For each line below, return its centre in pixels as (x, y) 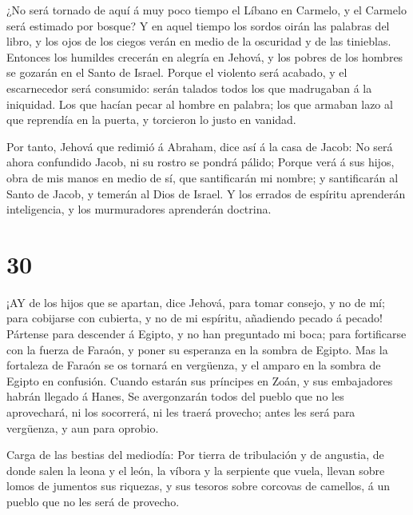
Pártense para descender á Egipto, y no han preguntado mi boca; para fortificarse (206, 334)
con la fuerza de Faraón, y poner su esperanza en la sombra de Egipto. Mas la (197, 349)
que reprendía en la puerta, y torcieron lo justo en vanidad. (151, 120)
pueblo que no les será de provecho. (93, 501)
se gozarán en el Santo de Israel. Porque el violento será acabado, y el (177, 72)
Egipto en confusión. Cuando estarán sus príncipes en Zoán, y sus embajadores (200, 380)
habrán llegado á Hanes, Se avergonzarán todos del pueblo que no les (175, 396)
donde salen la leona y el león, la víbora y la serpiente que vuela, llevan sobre (196, 470)
